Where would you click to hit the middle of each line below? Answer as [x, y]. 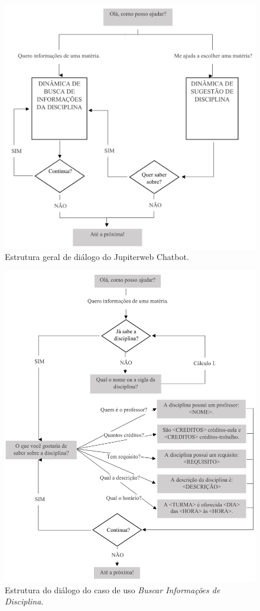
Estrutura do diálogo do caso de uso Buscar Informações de [113, 589]
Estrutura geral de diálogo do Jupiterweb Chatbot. [97, 257]
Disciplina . [24, 601]
